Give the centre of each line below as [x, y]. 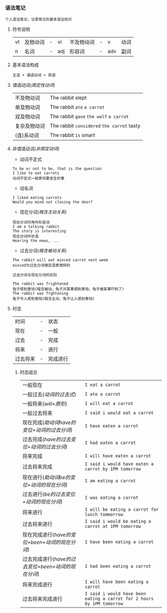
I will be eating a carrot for [122, 510]
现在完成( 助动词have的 [49, 422]
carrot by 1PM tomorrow [113, 469]
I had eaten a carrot [110, 443]
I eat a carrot [103, 385]
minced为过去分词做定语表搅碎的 [41, 265]
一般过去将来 [37, 413]
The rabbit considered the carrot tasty [95, 126]
